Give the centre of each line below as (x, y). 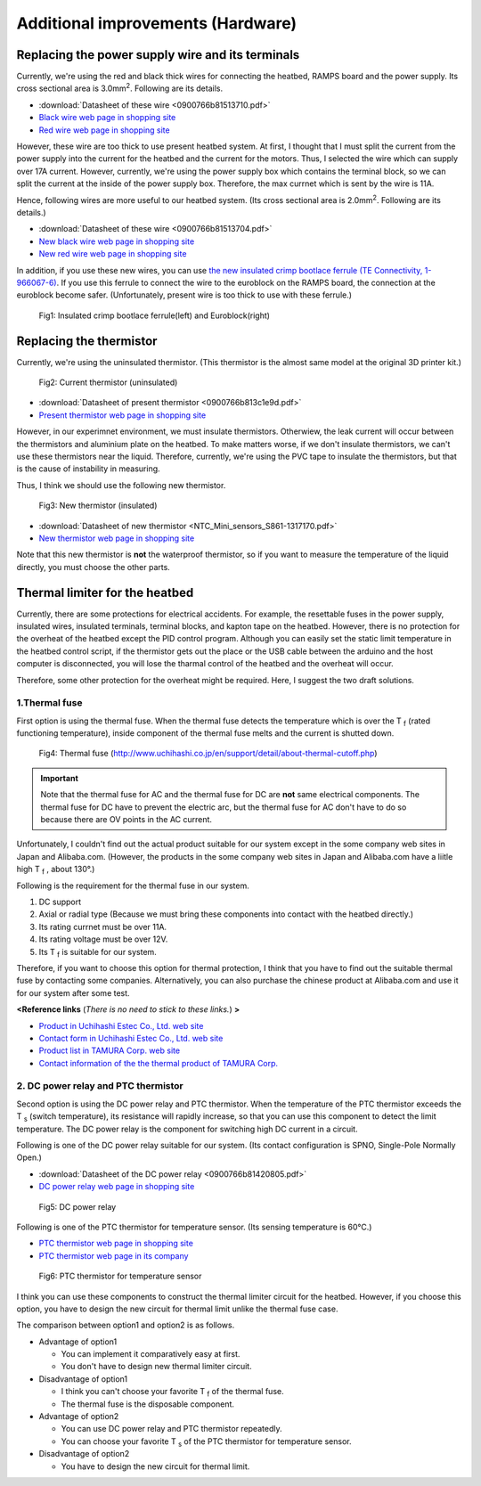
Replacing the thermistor (87, 341)
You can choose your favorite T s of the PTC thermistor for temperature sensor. (206, 1442)
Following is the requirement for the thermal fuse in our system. (133, 886)
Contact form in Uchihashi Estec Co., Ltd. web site (131, 1038)
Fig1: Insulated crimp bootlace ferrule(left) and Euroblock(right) (155, 315)
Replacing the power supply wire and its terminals (158, 55)
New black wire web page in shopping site (117, 241)
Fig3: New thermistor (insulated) (98, 506)
